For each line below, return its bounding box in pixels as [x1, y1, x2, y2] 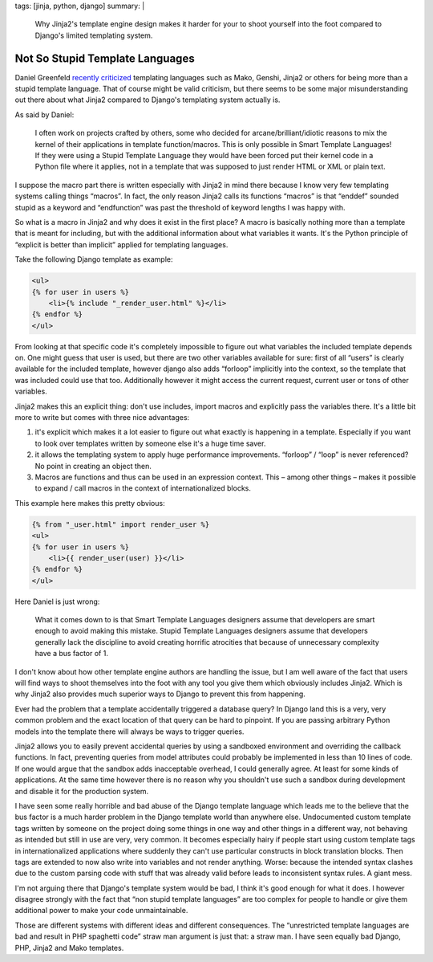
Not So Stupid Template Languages [14, 51, 196, 65]
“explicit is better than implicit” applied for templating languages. [14, 239, 229, 249]
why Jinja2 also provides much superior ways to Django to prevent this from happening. [14, 689, 306, 699]
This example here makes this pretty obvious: [14, 498, 165, 507]
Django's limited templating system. [34, 31, 153, 40]
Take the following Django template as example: [14, 255, 173, 264]
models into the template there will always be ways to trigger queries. [14, 727, 245, 736]
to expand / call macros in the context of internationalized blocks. [34, 483, 252, 493]
